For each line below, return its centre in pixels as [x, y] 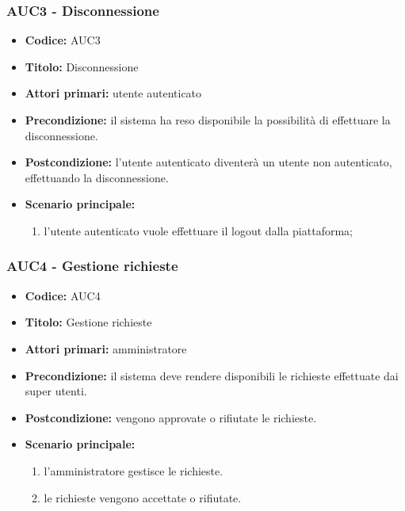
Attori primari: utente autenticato [113, 93]
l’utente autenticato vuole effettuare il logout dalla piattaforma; [198, 230]
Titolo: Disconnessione [82, 66]
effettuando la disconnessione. [97, 177]
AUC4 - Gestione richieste [92, 266]
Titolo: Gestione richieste [88, 322]
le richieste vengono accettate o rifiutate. [143, 497]
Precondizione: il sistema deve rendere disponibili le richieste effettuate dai [212, 375]
